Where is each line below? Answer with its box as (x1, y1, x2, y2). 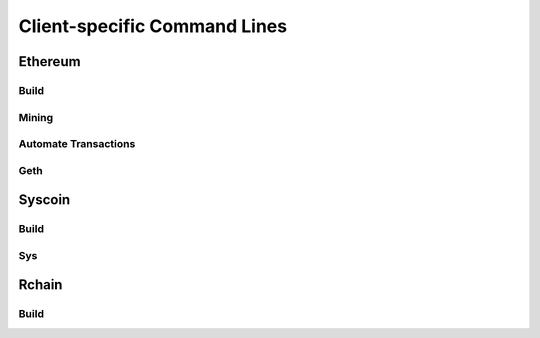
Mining (18, 110, 54, 124)
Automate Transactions (18, 137, 136, 151)
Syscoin (18, 191, 71, 209)
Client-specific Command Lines (18, 15, 288, 37)
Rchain (18, 276, 63, 294)
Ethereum (18, 53, 81, 70)
